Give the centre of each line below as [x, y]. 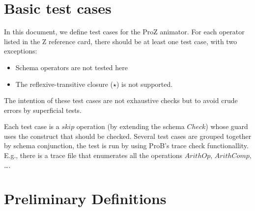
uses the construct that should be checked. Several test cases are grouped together [128, 136]
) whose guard [227, 126]
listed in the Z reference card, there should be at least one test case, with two [121, 41]
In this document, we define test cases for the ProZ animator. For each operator [124, 32]
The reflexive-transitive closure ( [64, 84]
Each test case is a [32, 126]
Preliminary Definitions [85, 198]
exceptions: [21, 51]
